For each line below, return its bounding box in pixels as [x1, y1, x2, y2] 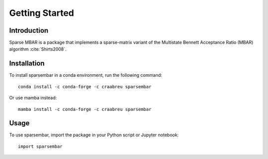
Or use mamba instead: [9, 95, 57, 101]
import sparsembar [18, 144, 63, 149]
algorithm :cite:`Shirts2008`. [9, 46, 67, 52]
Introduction [9, 26, 49, 35]
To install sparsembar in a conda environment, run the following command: [9, 72, 162, 78]
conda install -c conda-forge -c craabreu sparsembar [18, 84, 151, 89]
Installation [9, 59, 45, 68]
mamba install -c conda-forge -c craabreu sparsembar [18, 106, 151, 112]
